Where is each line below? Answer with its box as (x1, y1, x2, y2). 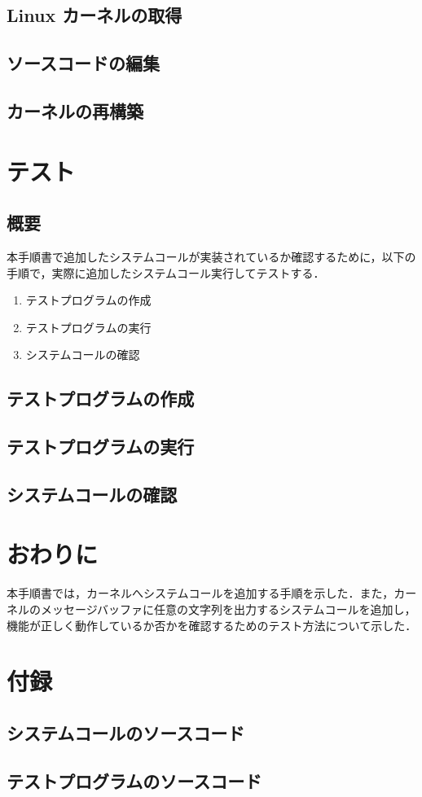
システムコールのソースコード (7, 720, 245, 745)
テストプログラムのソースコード (7, 768, 262, 793)
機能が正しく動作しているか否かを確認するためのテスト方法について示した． (7, 616, 417, 633)
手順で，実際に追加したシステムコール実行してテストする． (7, 264, 325, 281)
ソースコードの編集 (7, 50, 160, 76)
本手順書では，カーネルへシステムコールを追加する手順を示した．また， (7, 585, 394, 602)
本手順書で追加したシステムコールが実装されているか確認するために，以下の (7, 247, 416, 265)
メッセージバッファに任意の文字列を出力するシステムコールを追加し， (40, 600, 416, 617)
